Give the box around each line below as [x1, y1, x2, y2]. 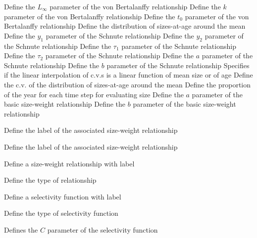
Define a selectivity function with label [4, 191, 121, 201]
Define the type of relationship [4, 175, 97, 185]
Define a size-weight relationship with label [4, 158, 135, 168]
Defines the [4, 224, 38, 235]
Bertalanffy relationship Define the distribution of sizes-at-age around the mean [4, 21, 246, 31]
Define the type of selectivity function [4, 208, 118, 218]
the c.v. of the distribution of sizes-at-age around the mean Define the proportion [4, 79, 251, 89]
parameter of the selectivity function [47, 224, 158, 235]
